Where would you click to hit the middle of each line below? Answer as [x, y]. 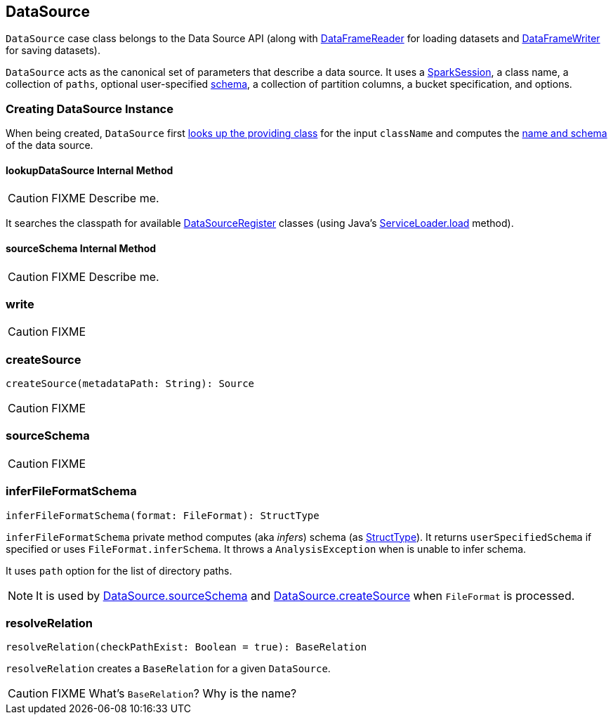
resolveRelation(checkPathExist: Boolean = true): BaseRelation [186, 647]
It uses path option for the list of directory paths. [119, 570]
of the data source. [50, 145]
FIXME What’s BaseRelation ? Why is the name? [174, 694]
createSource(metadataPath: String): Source [130, 384]
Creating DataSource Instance [90, 109]
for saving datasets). [53, 51]
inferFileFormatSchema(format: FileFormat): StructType [163, 515]
